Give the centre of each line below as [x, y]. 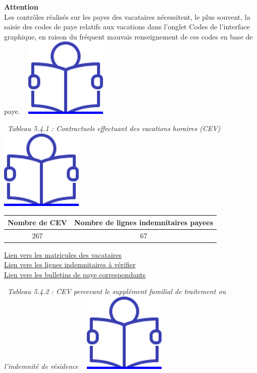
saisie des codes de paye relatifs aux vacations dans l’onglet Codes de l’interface [127, 27]
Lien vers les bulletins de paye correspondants [75, 274]
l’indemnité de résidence [41, 366]
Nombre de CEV [38, 222]
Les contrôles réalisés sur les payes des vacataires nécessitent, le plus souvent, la [127, 16]
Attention [21, 7]
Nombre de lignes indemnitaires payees [144, 222]
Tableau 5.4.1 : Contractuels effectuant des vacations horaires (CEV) [114, 128]
